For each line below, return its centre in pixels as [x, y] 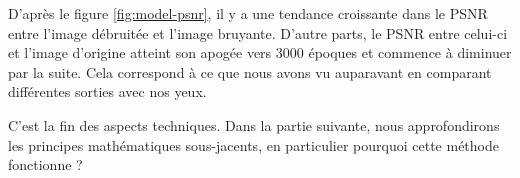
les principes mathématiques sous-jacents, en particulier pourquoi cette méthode [253, 144]
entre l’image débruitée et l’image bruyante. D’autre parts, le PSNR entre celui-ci [258, 32]
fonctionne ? [45, 164]
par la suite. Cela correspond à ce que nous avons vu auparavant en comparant [250, 71]
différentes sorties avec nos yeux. [107, 91]
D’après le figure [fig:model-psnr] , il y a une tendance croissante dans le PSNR [248, 13]
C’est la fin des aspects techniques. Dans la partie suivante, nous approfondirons [254, 124]
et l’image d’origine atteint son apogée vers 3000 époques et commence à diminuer [260, 52]
